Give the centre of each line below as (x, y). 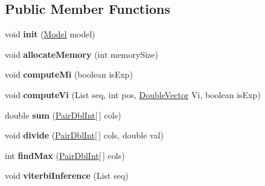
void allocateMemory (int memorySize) (81, 54)
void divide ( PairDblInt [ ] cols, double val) (84, 135)
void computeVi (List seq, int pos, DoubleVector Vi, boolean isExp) (133, 94)
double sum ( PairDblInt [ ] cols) (63, 115)
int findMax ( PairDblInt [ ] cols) (65, 155)
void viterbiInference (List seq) (67, 175)
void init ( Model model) (50, 34)
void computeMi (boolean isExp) (69, 74)
